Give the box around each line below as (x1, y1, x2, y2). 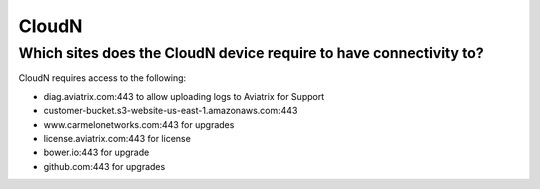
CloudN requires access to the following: (18, 72, 187, 84)
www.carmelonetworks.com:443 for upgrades (43, 118, 235, 130)
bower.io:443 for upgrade (43, 146, 150, 159)
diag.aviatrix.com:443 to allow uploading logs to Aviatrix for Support (43, 90, 325, 102)
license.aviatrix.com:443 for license (43, 132, 192, 144)
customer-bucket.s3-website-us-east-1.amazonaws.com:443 (43, 105, 298, 117)
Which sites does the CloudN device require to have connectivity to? (18, 44, 484, 62)
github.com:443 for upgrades (43, 160, 166, 172)
